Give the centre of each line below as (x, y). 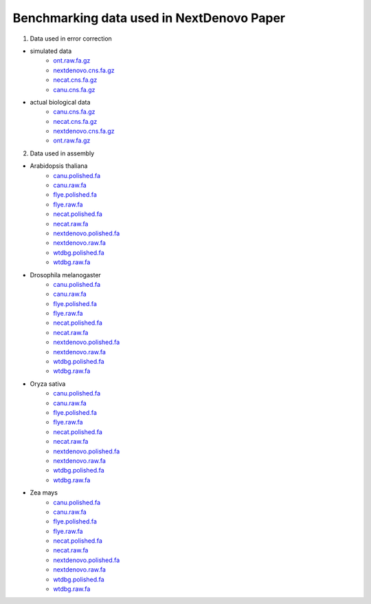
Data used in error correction (71, 39)
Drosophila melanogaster (65, 274)
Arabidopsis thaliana (59, 166)
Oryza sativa (48, 384)
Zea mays (44, 493)
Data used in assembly (62, 153)
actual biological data (60, 102)
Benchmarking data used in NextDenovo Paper (149, 18)
